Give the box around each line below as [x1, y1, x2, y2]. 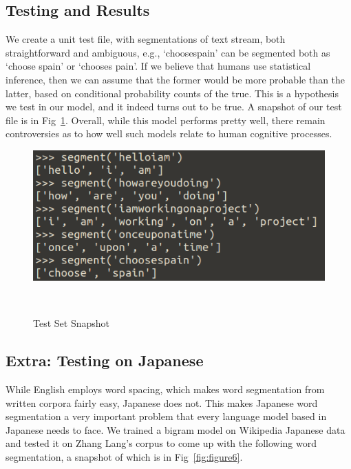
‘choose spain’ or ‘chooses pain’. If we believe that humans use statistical [6, 59, 311, 73]
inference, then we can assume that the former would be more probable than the [6, 72, 345, 86]
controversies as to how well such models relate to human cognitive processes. [6, 126, 332, 141]
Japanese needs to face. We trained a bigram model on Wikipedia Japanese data [6, 422, 345, 437]
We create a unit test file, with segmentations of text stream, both [6, 32, 286, 46]
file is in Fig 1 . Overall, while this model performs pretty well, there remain [6, 112, 326, 127]
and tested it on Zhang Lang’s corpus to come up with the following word [6, 436, 317, 450]
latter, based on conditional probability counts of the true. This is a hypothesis [6, 86, 339, 100]
